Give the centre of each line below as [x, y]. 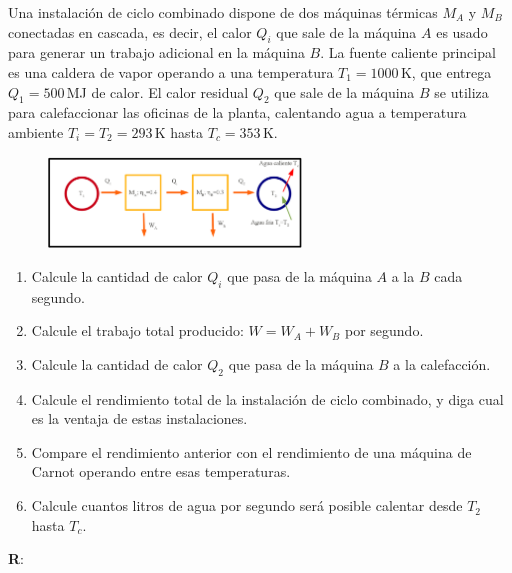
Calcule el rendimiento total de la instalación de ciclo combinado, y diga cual [267, 398]
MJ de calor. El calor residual [157, 91]
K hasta [179, 131]
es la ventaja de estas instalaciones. [139, 418]
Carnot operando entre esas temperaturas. [161, 471]
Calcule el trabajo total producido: [137, 330]
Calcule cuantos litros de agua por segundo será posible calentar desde [247, 505]
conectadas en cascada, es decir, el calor [130, 31]
